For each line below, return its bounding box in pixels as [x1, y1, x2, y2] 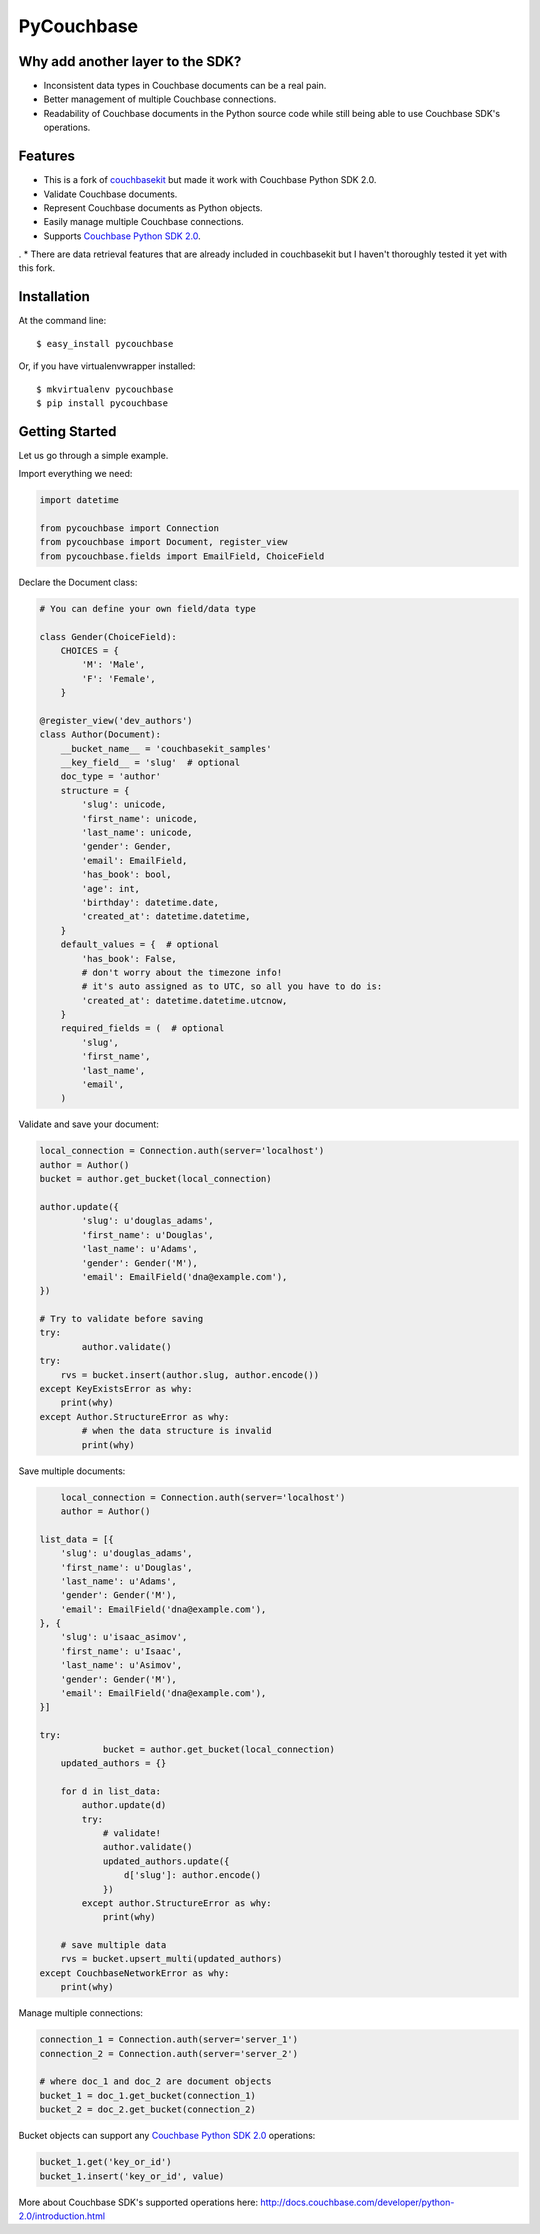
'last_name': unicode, [81, 827, 194, 839]
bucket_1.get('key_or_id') [39, 2156, 172, 2168]
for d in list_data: [60, 1785, 162, 1797]
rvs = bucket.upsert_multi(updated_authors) [60, 1953, 283, 1965]
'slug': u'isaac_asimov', [60, 1631, 188, 1643]
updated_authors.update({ [102, 1855, 230, 1867]
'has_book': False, [81, 953, 177, 964]
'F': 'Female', [81, 673, 157, 684]
